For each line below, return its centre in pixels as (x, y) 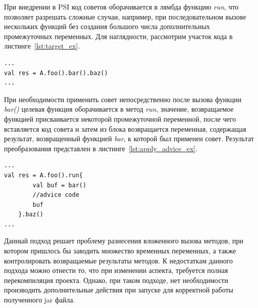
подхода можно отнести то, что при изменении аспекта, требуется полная (116, 270)
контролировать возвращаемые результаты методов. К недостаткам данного (118, 260)
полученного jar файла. (39, 300)
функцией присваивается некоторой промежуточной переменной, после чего (120, 118)
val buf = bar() (59, 185)
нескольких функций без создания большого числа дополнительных (107, 26)
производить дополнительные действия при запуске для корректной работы (119, 290)
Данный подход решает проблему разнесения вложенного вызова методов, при (124, 241)
